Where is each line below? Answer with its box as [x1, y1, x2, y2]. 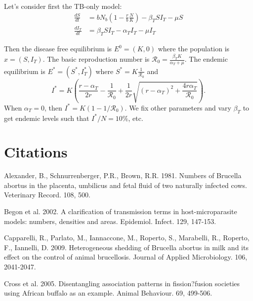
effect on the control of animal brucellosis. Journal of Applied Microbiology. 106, [4, 252, 248, 262]
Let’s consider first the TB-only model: [4, 1, 122, 11]
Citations [4, 142, 68, 162]
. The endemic [184, 54, 228, 64]
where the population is [158, 43, 230, 54]
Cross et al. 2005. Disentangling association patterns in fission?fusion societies [4, 278, 240, 288]
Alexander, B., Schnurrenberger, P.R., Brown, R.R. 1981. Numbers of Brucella [4, 170, 242, 181]
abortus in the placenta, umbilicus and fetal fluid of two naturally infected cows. [4, 180, 247, 190]
